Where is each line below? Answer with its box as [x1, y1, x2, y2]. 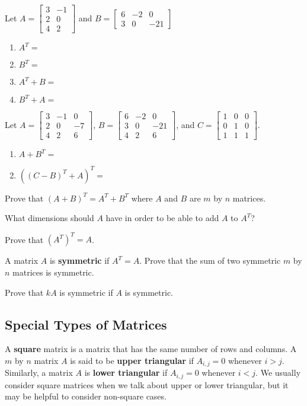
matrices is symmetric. [12, 266, 94, 278]
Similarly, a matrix [5, 366, 73, 379]
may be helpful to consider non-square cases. [5, 390, 167, 402]
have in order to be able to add [105, 212, 219, 224]
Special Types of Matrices [5, 315, 167, 333]
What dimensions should [5, 212, 94, 224]
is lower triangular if [84, 366, 168, 379]
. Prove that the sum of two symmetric [139, 254, 281, 267]
